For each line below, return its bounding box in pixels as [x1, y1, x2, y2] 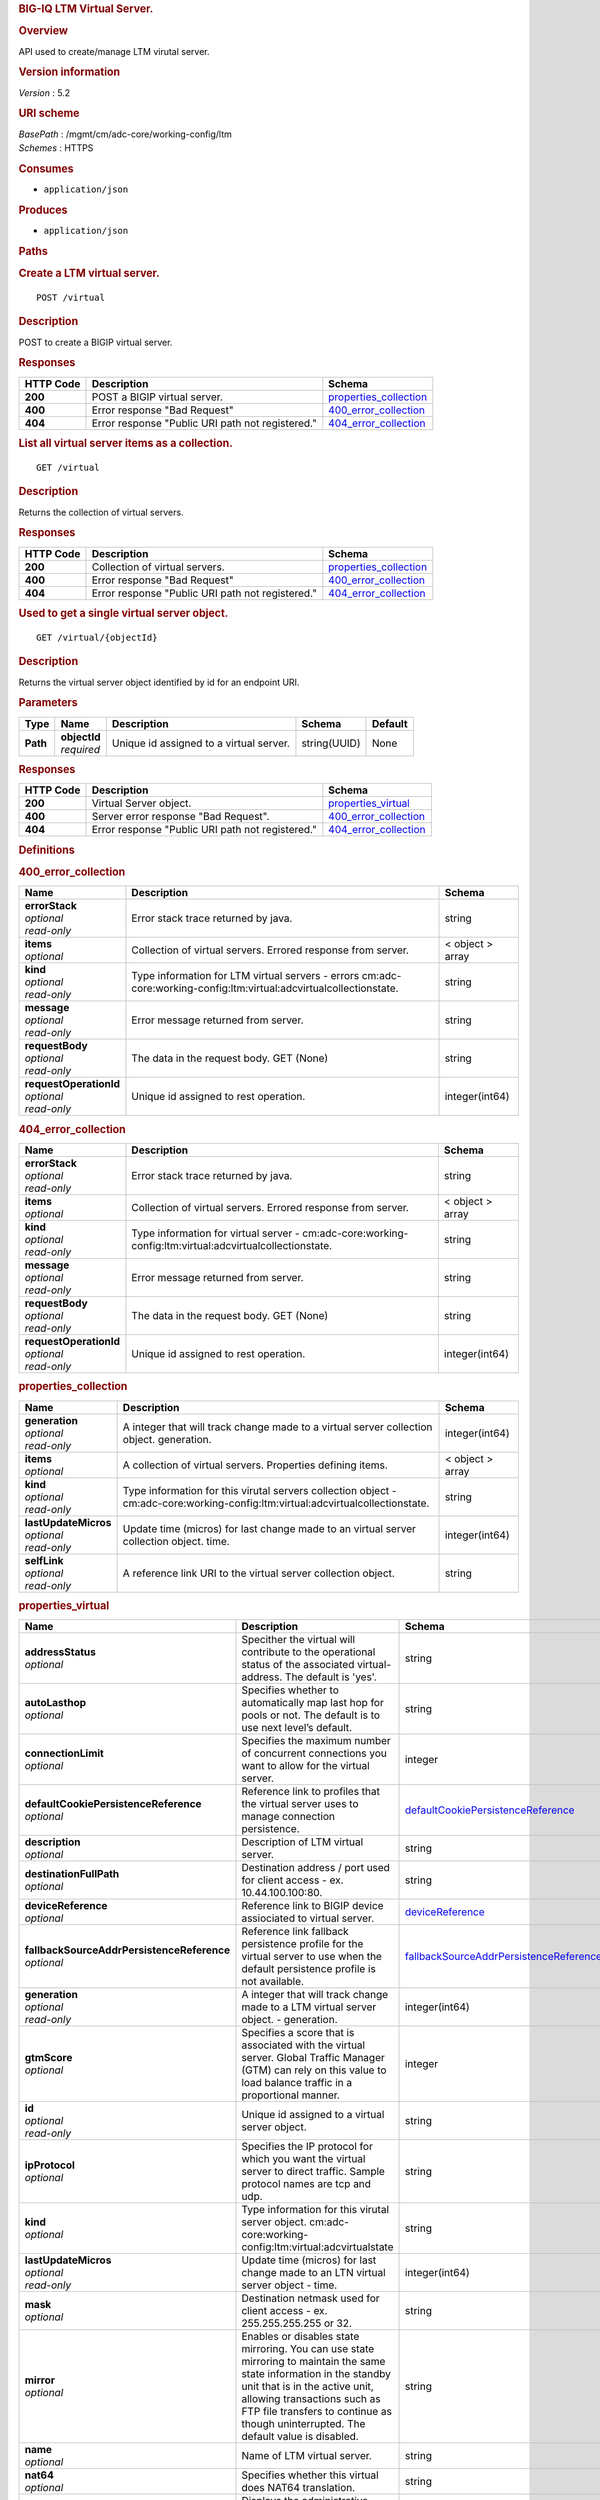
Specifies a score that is [241, 2026, 355, 2040]
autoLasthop [24, 1696, 87, 1710]
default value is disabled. [241, 2430, 359, 2444]
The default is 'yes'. [285, 1670, 377, 1684]
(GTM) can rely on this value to [241, 2063, 387, 2077]
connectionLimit [24, 1746, 104, 1760]
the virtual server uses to [241, 1797, 359, 1811]
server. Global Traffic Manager [241, 2051, 385, 2065]
